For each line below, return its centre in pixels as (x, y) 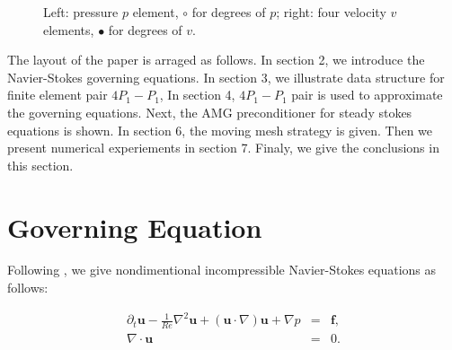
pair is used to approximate (367, 95)
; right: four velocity (331, 12)
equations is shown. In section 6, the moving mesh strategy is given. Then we (220, 130)
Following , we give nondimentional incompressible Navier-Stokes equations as (222, 270)
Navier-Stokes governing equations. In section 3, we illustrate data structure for (226, 77)
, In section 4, (197, 95)
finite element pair (58, 95)
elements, (69, 29)
